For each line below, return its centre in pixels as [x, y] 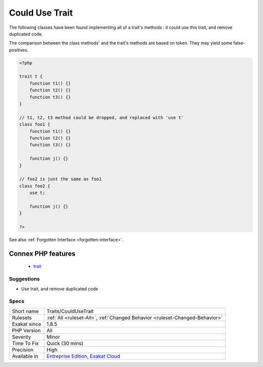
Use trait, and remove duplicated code [60, 289]
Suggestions [24, 279]
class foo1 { [35, 124]
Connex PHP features [42, 253]
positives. [19, 50]
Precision [23, 349]
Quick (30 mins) [65, 343]
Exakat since [27, 324]
